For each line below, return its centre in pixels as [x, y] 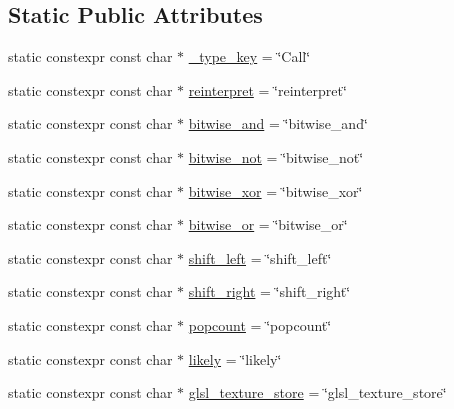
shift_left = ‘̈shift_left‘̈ [260, 257]
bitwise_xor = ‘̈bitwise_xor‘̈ [275, 190]
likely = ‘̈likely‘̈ [235, 358]
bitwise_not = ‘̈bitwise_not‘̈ [276, 156]
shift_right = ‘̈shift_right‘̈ [269, 291]
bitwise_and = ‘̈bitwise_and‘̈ [278, 123]
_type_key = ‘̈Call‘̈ [249, 56]
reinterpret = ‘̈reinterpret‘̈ [267, 89]
